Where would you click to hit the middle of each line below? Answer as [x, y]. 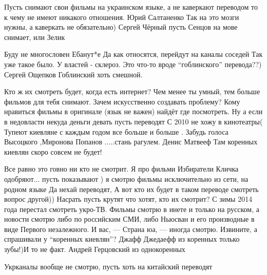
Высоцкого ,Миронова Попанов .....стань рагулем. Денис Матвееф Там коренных [131, 142]
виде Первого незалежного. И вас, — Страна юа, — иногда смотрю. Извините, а [131, 229]
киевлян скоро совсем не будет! [53, 151]
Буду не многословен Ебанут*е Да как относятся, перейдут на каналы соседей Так [133, 54]
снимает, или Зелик [35, 37]
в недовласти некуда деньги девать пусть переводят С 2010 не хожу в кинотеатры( [133, 121]
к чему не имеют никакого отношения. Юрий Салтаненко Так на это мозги [122, 17]
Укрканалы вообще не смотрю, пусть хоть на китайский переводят [108, 266]
